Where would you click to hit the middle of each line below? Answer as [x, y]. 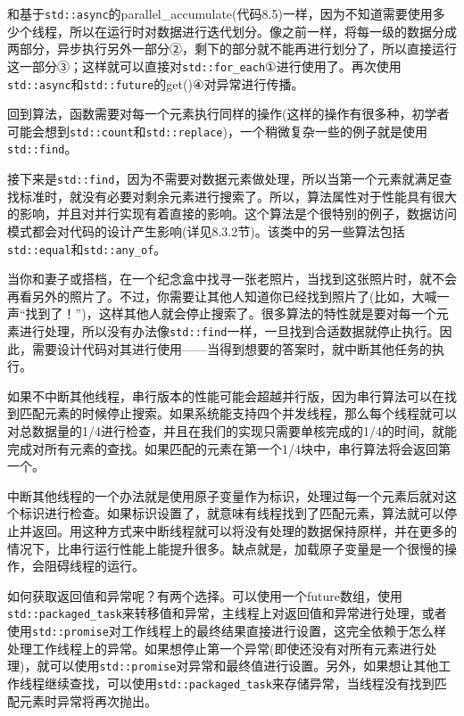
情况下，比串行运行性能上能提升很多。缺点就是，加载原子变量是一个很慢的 [226, 548]
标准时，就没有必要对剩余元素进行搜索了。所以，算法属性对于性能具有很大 [238, 196]
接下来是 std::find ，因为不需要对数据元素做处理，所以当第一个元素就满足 [224, 179]
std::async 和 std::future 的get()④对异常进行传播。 [156, 83]
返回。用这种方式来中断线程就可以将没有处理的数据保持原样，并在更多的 [244, 530]
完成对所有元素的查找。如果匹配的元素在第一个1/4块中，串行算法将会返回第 [229, 448]
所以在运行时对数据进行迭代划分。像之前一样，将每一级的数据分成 [263, 31]
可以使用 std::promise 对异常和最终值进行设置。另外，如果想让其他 [244, 666]
